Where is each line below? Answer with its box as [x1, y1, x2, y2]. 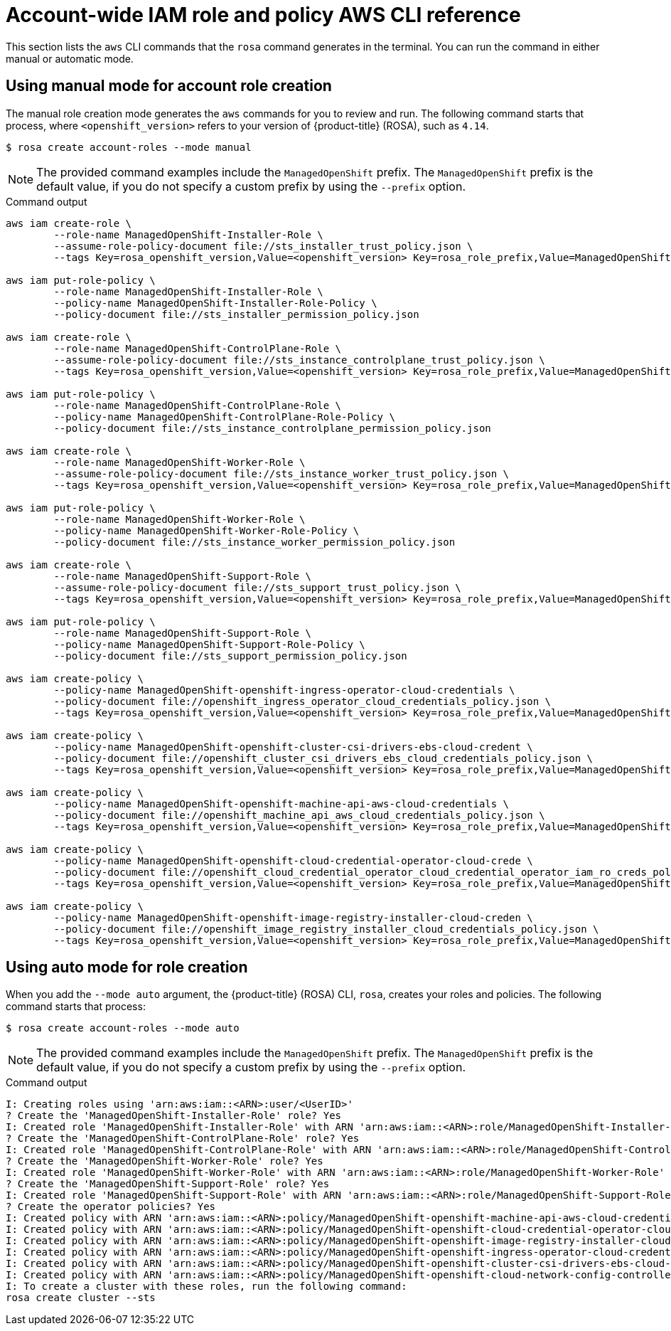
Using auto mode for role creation [6, 958, 248, 977]
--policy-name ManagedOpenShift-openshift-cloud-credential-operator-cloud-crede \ [53, 854, 533, 866]
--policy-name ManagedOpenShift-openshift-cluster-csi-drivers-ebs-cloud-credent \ [53, 741, 533, 753]
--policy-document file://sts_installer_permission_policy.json [53, 308, 419, 320]
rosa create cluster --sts [6, 1292, 156, 1304]
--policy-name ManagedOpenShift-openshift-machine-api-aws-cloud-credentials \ [53, 797, 510, 810]
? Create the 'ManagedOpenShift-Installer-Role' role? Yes [6, 1110, 342, 1122]
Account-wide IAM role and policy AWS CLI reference [6, 3, 521, 27]
